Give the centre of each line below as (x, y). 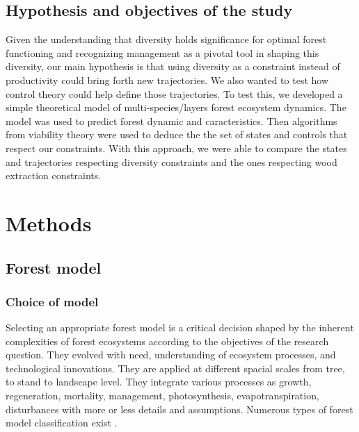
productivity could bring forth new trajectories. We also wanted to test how (167, 80)
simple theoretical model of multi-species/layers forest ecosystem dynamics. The (176, 107)
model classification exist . (62, 423)
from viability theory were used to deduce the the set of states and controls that (177, 134)
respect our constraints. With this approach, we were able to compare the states (176, 148)
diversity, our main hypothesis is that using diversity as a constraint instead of (173, 66)
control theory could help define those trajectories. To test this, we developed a (174, 93)
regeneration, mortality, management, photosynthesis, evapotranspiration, (162, 396)
